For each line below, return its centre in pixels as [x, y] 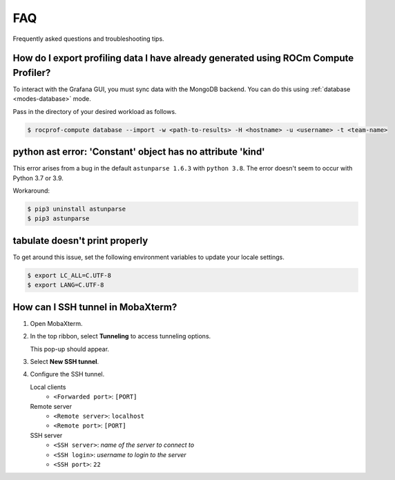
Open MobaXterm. [56, 323]
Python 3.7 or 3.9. [38, 178]
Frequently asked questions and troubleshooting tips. [89, 39]
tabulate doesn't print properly [80, 241]
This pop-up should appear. [70, 349]
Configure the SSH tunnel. [67, 374]
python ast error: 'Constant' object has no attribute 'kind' [139, 152]
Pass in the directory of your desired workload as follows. [95, 111]
